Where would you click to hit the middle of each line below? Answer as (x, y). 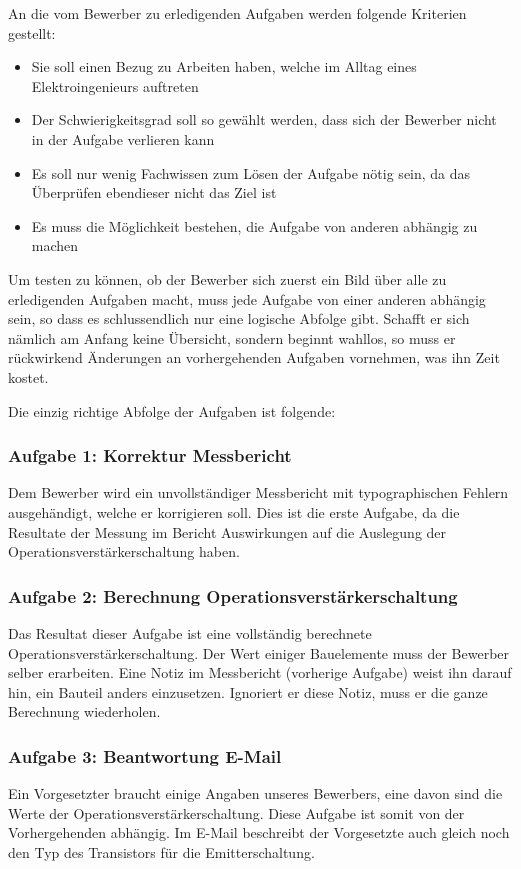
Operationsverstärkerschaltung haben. (124, 551)
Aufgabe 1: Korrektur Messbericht (150, 455)
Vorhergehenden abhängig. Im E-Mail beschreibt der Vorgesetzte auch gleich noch (259, 832)
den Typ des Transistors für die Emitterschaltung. (161, 851)
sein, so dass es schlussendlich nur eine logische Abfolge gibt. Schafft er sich (239, 318)
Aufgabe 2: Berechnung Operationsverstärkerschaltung (233, 595)
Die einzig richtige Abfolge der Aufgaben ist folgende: (172, 410)
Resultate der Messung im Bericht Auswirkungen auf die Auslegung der (227, 531)
